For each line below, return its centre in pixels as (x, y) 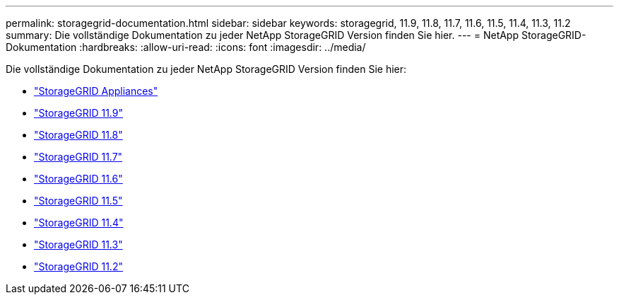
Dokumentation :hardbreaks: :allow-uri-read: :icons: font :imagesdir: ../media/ (186, 47)
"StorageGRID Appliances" (96, 91)
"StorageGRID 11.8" (78, 135)
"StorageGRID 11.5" (78, 201)
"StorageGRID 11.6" (78, 179)
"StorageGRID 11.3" (78, 244)
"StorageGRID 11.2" (78, 266)
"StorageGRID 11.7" (78, 157)
